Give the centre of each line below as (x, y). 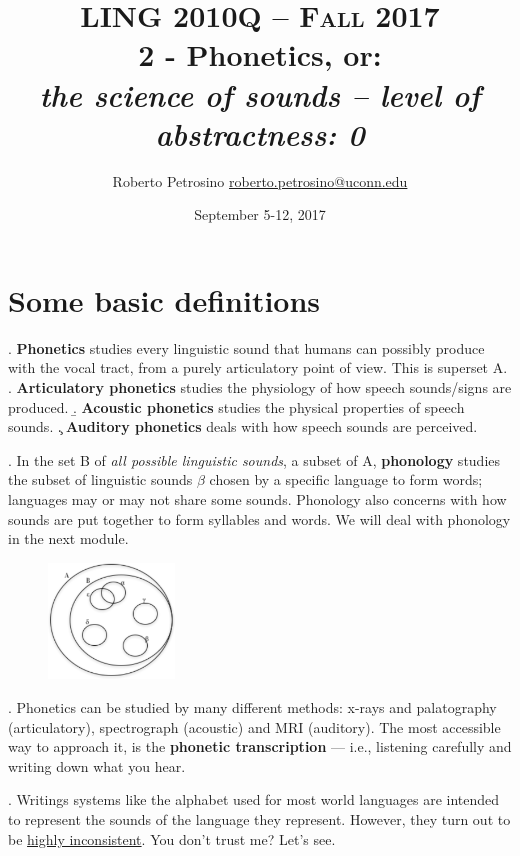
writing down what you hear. (97, 765)
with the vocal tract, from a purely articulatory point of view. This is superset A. (258, 367)
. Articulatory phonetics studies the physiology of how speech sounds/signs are (260, 387)
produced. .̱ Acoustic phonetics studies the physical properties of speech (236, 406)
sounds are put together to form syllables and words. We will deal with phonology (259, 518)
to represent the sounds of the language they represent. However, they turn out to (259, 818)
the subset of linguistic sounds (100, 479)
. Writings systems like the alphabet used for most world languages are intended (254, 799)
